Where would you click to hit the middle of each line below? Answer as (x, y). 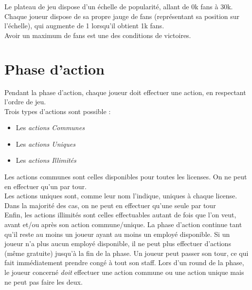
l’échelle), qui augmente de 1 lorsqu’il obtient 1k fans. (84, 26)
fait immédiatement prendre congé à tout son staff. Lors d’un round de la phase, (124, 262)
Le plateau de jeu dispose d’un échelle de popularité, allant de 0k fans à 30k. (119, 6)
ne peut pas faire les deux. (44, 281)
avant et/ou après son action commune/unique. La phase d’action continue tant (123, 224)
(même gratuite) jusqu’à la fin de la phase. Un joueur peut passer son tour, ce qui (126, 253)
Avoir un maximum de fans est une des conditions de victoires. (98, 35)
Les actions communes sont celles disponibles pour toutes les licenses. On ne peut (126, 177)
